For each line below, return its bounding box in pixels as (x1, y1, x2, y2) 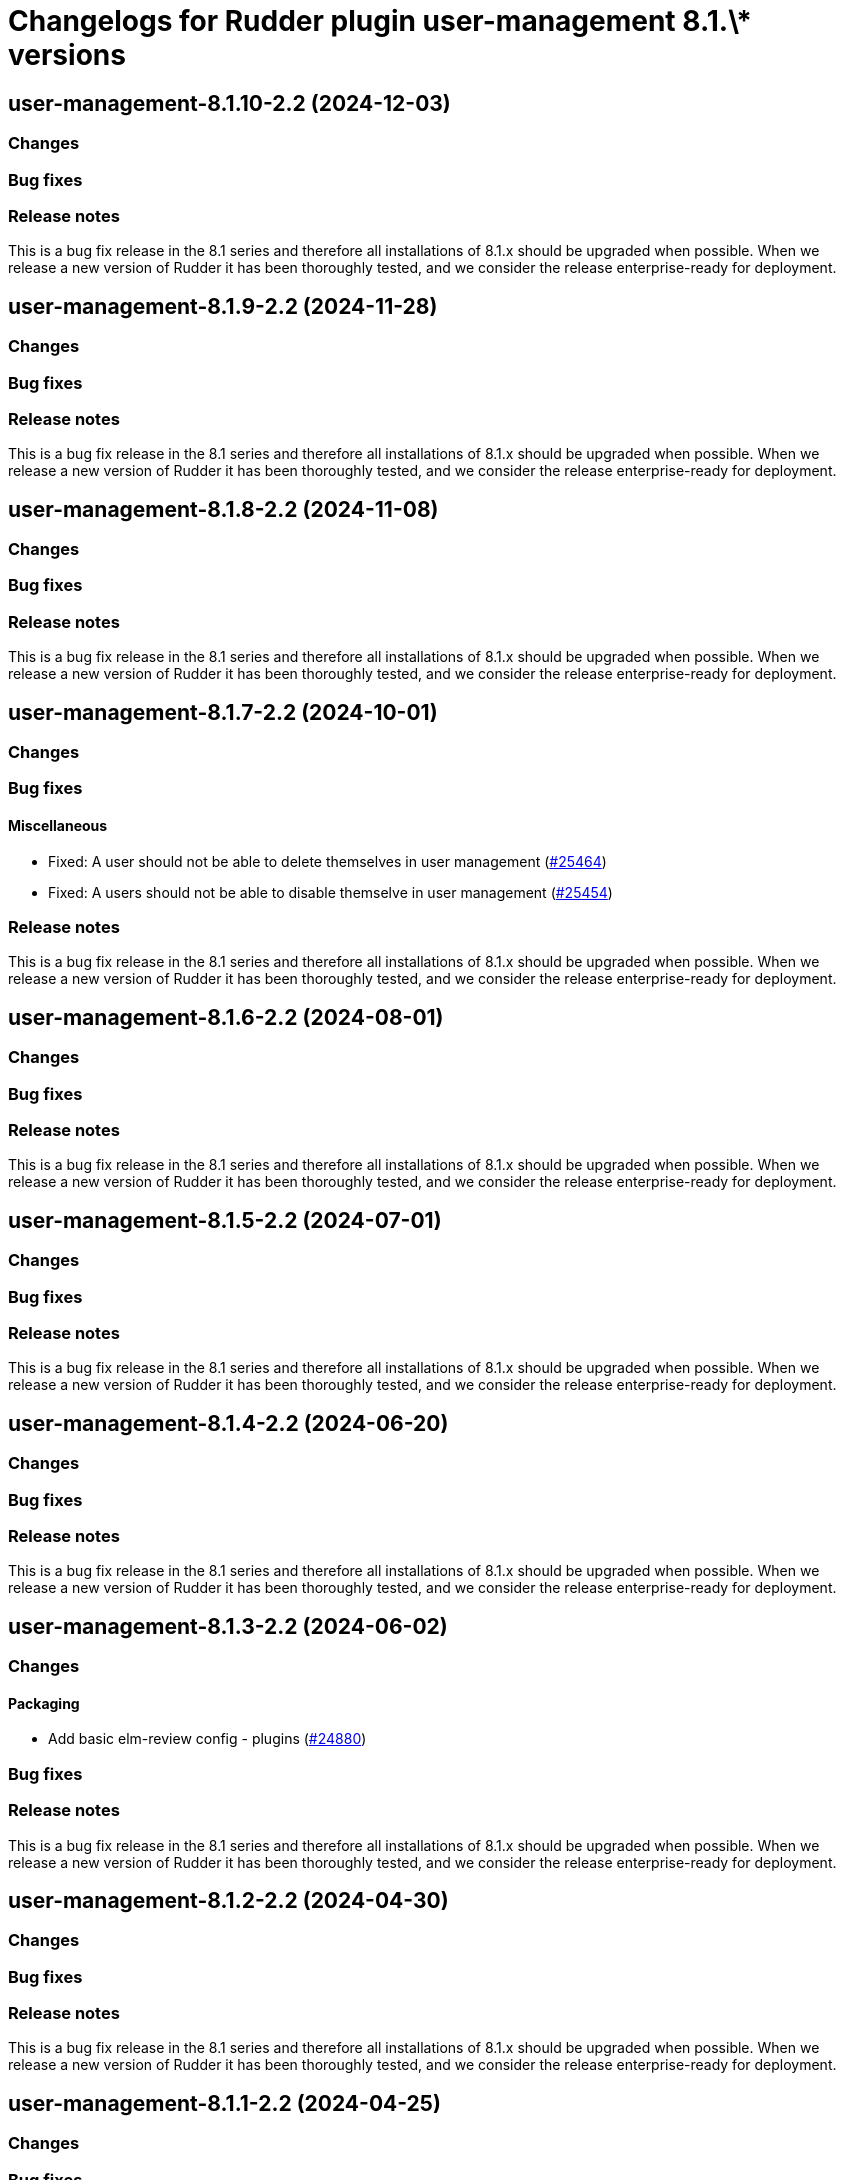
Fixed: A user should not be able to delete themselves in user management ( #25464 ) (48, 852, 607, 870)
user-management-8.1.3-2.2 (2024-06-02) (8, 1613, 448, 1639)
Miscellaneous (8, 817, 108, 835)
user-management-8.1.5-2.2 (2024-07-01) (8, 1207, 442, 1233)
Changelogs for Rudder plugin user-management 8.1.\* (8, 4, 752, 38)
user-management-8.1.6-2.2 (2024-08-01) (8, 1004, 444, 1030)
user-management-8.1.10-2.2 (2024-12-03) (8, 90, 451, 116)
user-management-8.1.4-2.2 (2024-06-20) (8, 1410, 449, 1436)
